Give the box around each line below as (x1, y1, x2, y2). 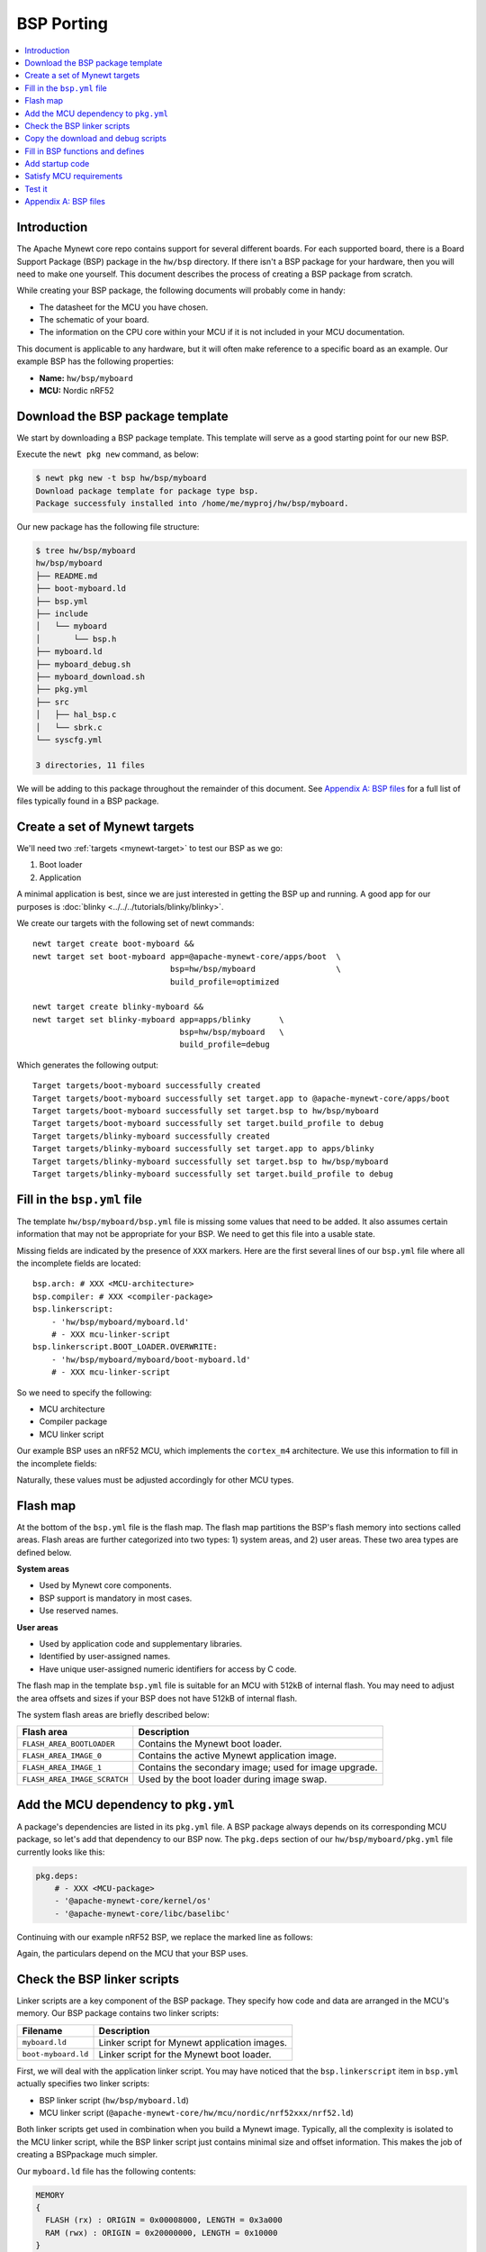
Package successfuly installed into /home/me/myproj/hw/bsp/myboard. (35, 498, 349, 509)
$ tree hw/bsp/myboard (35, 546, 136, 556)
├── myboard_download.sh (35, 671, 146, 682)
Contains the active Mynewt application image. (138, 1749, 337, 1762)
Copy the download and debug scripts (24, 133, 166, 144)
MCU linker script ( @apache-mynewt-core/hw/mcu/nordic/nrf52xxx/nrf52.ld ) (39, 2107, 355, 2118)
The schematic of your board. (39, 314, 149, 325)
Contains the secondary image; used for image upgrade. (138, 1761, 378, 1774)
